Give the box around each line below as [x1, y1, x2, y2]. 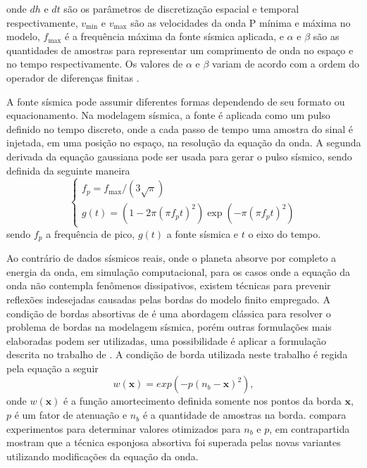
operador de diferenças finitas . [6, 70, 139, 84]
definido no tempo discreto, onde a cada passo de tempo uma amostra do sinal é [6, 121, 353, 136]
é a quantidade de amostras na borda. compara [142, 407, 347, 422]
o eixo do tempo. [248, 226, 321, 241]
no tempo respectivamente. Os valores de [6, 56, 183, 71]
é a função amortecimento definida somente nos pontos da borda [63, 393, 342, 408]
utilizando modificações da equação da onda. [6, 448, 199, 463]
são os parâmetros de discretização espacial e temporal [63, 1, 299, 15]
